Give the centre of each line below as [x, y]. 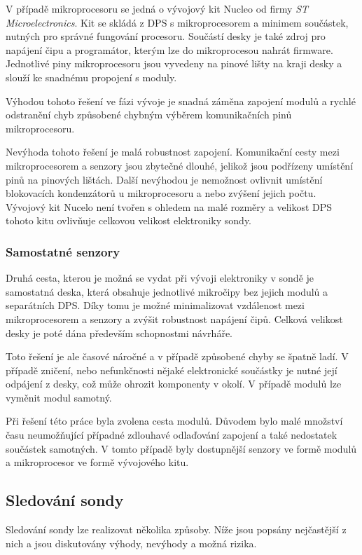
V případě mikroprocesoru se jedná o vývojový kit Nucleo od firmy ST [157, 8]
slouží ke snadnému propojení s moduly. [91, 77]
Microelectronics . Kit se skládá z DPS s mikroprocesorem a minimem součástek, [177, 22]
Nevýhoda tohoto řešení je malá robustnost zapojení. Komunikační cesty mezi [173, 152]
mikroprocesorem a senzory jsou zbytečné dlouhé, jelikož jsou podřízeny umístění [180, 165]
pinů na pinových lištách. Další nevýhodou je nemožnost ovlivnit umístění [164, 179]
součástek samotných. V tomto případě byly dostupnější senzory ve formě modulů [181, 448]
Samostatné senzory [63, 251]
